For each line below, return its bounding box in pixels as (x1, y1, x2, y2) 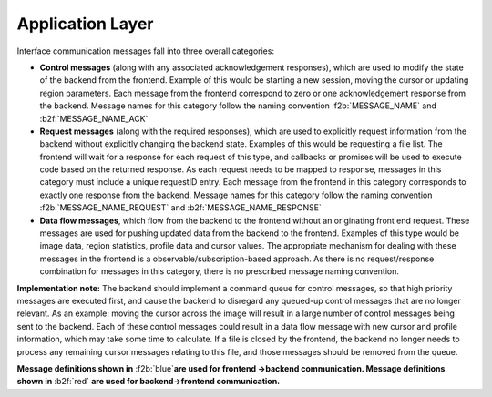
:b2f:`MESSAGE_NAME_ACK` (39, 113, 149, 124)
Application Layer (16, 14, 154, 34)
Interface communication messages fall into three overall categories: (16, 46, 275, 56)
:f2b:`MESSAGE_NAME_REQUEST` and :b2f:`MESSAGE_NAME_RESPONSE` (39, 202, 323, 213)
